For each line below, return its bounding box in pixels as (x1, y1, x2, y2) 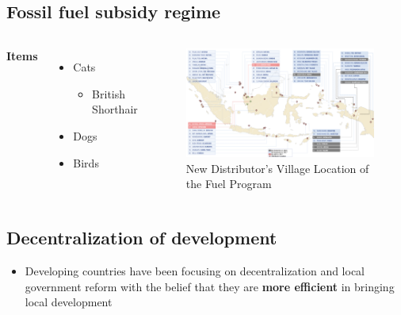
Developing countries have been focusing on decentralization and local (25, 263, 365, 279)
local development (25, 294, 113, 310)
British (92, 85, 126, 102)
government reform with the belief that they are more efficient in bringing (25, 278, 395, 294)
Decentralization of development (6, 225, 277, 250)
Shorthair (92, 101, 138, 117)
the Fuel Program (185, 175, 272, 192)
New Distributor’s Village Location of (185, 159, 369, 176)
